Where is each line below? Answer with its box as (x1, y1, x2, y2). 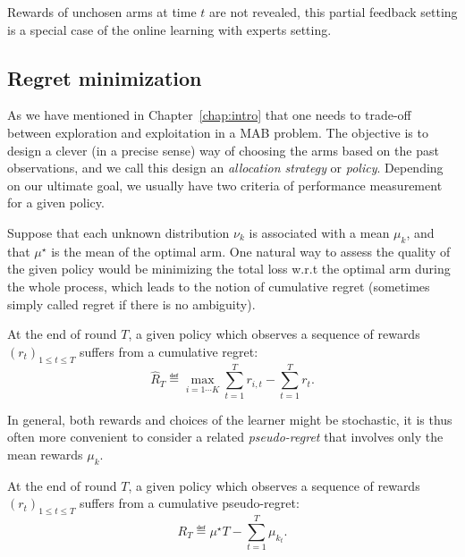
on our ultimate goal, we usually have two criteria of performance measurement (7, 175, 443, 194)
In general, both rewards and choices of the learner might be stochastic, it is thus (7, 409, 452, 428)
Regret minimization (7, 63, 202, 91)
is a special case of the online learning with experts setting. (7, 20, 332, 38)
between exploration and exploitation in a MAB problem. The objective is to (7, 122, 428, 141)
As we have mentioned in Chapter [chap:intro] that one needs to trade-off (7, 105, 411, 124)
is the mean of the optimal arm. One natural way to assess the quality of (51, 241, 451, 260)
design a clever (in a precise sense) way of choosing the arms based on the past (7, 140, 439, 159)
